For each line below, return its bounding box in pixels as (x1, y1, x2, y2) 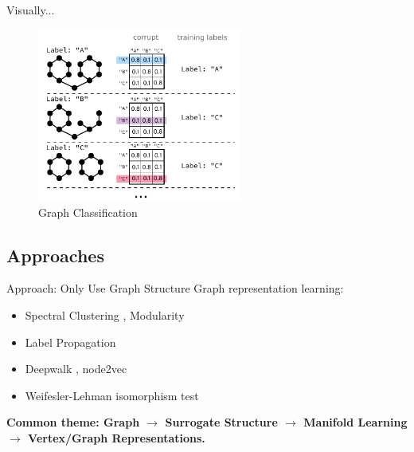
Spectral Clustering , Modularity (25, 306, 185, 323)
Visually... (6, 2, 55, 18)
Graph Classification (38, 203, 138, 220)
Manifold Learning (303, 414, 408, 430)
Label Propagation (25, 333, 116, 350)
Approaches (6, 242, 104, 267)
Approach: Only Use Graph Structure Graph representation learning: (6, 280, 344, 297)
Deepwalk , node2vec (25, 360, 127, 377)
